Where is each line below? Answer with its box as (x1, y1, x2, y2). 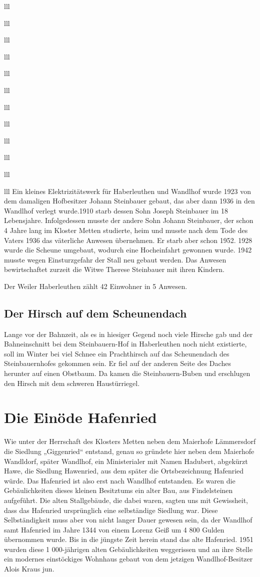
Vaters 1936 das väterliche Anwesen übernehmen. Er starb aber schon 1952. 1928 (4, 234, 252, 245)
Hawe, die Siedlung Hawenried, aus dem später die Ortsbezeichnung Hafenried (4, 465, 244, 476)
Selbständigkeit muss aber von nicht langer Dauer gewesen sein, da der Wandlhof (4, 514, 252, 525)
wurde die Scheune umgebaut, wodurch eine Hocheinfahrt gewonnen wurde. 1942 (4, 244, 252, 255)
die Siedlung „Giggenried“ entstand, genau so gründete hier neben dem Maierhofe (4, 445, 254, 456)
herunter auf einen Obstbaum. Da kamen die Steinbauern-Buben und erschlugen (4, 368, 250, 378)
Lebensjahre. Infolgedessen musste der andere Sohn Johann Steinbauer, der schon (4, 215, 253, 225)
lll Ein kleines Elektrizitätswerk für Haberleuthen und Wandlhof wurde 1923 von (4, 185, 251, 196)
